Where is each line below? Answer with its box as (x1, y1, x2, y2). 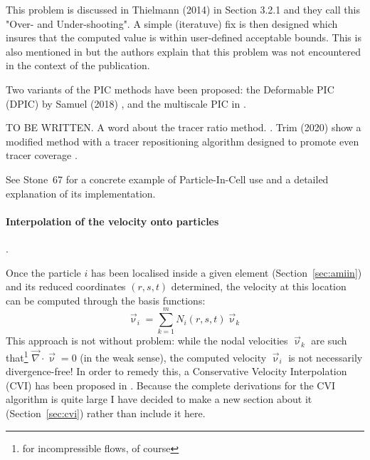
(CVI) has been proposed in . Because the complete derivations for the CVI (6, 377, 335, 392)
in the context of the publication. (6, 58, 150, 73)
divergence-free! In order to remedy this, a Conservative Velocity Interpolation (6, 364, 347, 379)
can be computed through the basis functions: (6, 292, 206, 307)
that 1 (6, 348, 28, 364)
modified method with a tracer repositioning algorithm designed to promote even (6, 133, 359, 148)
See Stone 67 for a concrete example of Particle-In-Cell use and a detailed (6, 171, 329, 186)
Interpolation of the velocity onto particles (6, 213, 219, 228)
